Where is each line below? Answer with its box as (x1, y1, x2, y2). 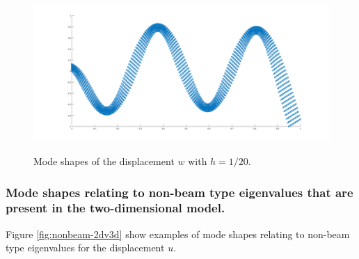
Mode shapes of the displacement (33, 154, 175, 168)
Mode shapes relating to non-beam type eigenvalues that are (6, 183, 353, 201)
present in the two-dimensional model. (6, 199, 225, 217)
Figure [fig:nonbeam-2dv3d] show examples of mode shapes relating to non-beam (6, 226, 350, 241)
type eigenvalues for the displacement (6, 240, 165, 255)
